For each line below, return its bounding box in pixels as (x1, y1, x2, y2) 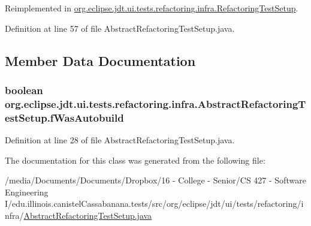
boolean (5, 82, 43, 97)
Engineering (5, 185, 49, 198)
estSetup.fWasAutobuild (5, 110, 124, 125)
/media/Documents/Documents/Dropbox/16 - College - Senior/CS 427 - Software (5, 174, 306, 186)
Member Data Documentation (5, 51, 196, 70)
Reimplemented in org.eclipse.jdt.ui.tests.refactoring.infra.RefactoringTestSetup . (5, 2, 298, 14)
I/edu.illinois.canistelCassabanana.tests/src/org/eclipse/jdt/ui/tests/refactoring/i (5, 197, 304, 210)
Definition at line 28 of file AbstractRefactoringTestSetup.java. (5, 134, 235, 146)
